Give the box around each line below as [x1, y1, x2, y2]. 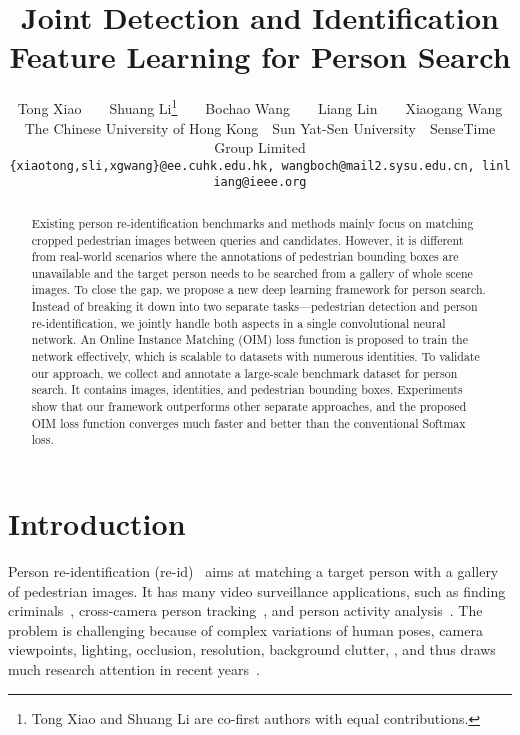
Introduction [8, 503, 186, 544]
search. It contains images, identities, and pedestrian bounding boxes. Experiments [31, 381, 463, 398]
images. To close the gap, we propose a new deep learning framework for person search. [31, 281, 486, 298]
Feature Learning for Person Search [9, 36, 511, 77]
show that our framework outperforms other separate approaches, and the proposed [31, 398, 467, 415]
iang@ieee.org [213, 175, 307, 190]
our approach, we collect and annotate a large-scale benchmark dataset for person [31, 364, 458, 381]
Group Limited [214, 137, 306, 158]
